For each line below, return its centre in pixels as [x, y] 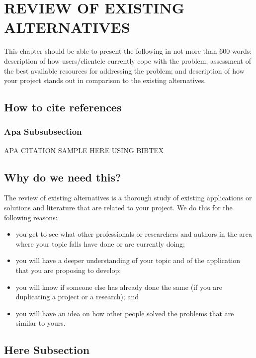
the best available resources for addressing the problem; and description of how [124, 70]
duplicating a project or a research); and [77, 297]
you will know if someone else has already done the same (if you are [119, 287]
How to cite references [63, 107]
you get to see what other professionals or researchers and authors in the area [134, 234]
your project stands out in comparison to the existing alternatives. [105, 80]
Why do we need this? [63, 177]
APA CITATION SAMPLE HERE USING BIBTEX [84, 150]
